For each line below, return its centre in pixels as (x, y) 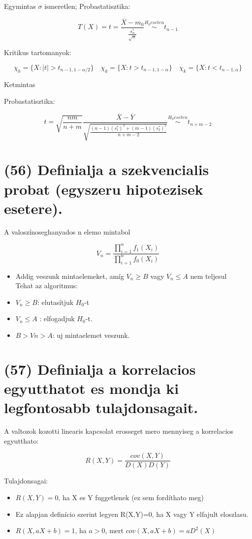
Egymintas (20, 6)
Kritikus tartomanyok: (38, 52)
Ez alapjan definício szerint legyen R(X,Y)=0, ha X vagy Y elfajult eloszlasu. (132, 514)
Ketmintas (20, 84)
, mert (114, 530)
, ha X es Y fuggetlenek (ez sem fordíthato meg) (131, 497)
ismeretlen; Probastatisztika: (87, 6)
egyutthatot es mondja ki (92, 388)
